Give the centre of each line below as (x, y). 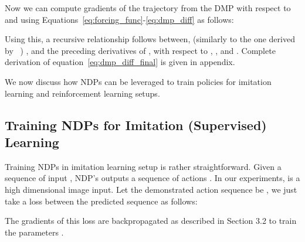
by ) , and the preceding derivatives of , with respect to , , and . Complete (140, 50)
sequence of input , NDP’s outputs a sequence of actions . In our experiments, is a (152, 178)
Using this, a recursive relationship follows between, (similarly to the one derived (150, 39)
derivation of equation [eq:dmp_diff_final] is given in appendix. (120, 62)
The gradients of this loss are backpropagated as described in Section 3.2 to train (151, 221)
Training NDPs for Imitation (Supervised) (136, 125)
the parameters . (34, 232)
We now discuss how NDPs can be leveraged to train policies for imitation (138, 81)
